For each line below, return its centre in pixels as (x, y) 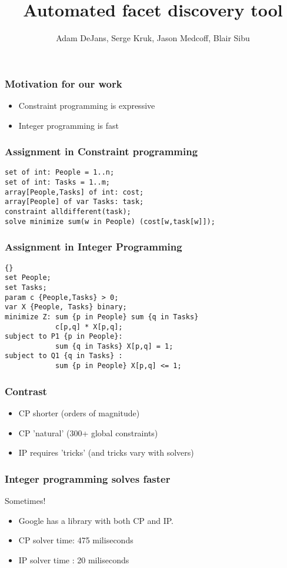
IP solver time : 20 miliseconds (74, 559)
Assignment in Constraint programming (101, 151)
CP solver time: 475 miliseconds (76, 540)
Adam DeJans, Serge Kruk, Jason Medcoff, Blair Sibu (153, 38)
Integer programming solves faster (88, 478)
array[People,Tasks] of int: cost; (74, 192)
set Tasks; (26, 287)
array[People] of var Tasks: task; (74, 202)
